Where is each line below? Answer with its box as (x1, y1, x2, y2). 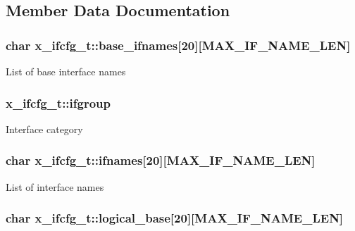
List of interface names (6, 179, 104, 194)
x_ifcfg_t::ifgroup (6, 94, 111, 111)
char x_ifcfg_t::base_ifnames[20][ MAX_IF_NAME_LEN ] (6, 36, 351, 54)
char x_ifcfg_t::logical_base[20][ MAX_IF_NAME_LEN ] (6, 209, 344, 227)
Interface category (6, 121, 83, 136)
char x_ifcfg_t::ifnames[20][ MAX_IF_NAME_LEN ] (6, 151, 316, 169)
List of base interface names (6, 64, 126, 78)
